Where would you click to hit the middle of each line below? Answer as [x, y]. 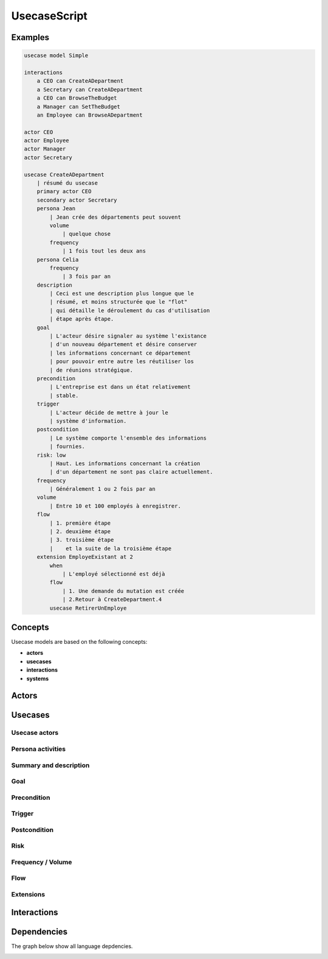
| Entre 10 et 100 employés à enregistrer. [115, 506]
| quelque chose [87, 234]
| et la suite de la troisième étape [111, 548]
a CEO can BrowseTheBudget [77, 98]
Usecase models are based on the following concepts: [79, 642]
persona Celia [58, 259]
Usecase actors [35, 733]
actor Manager [45, 149]
